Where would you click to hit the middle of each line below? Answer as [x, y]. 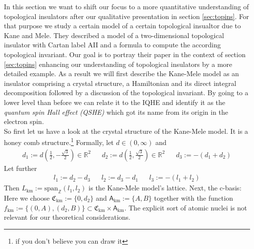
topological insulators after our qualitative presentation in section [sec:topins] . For [127, 16]
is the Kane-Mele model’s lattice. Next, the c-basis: [165, 188]
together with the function [193, 198]
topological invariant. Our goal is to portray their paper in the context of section [125, 54]
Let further [21, 168]
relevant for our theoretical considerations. [67, 217]
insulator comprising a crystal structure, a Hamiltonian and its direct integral [120, 83]
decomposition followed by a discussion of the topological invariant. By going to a [126, 93]
